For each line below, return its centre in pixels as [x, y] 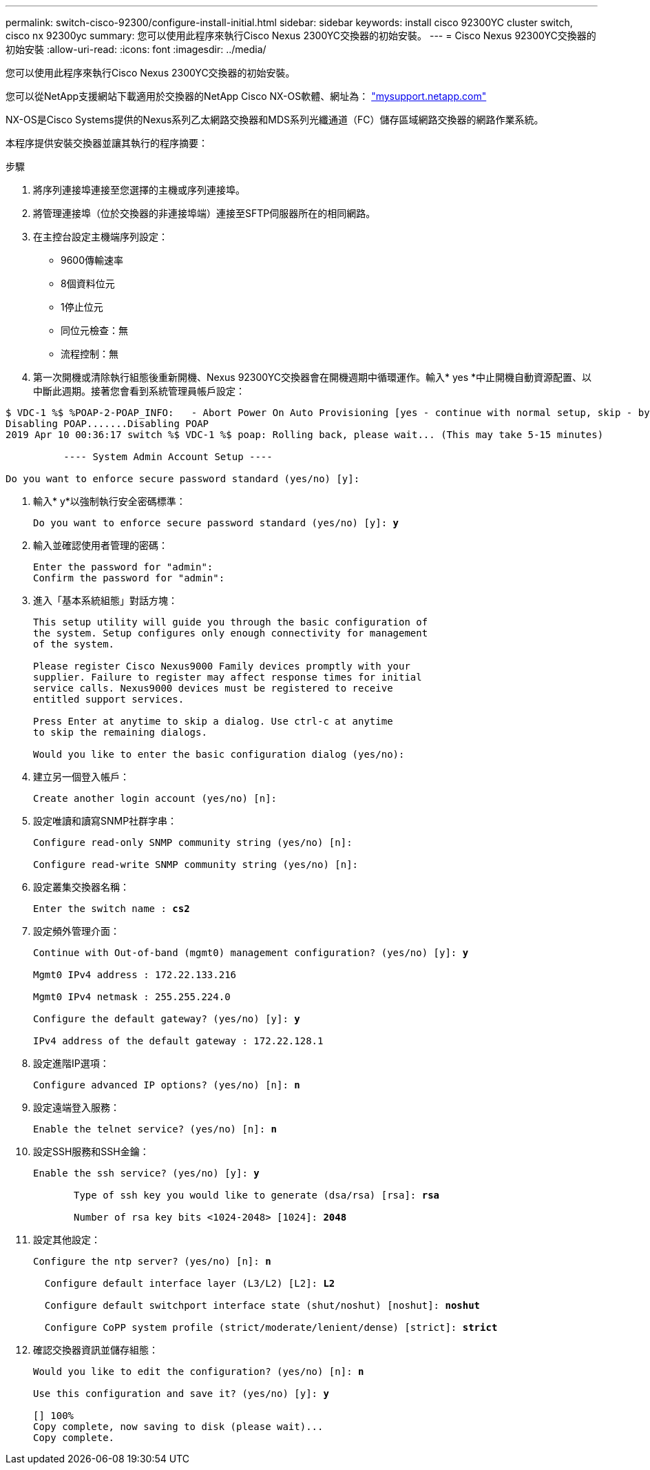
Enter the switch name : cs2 [112, 909]
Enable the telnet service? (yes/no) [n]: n [155, 1129]
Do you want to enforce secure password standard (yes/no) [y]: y [216, 523]
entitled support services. [109, 699]
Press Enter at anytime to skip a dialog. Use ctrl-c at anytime [213, 721]
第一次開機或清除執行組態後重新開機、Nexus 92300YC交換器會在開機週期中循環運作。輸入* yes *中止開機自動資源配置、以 [313, 377]
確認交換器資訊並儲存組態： [96, 1350]
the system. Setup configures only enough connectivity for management [231, 633]
